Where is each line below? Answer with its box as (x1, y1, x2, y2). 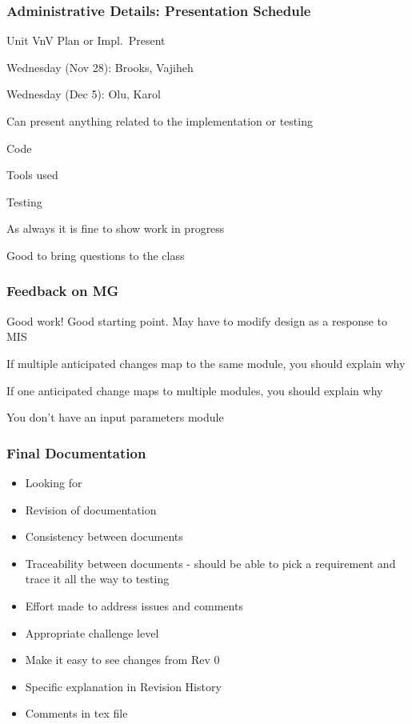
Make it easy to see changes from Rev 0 (25, 651, 220, 668)
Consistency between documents (25, 528, 183, 545)
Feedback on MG (6, 281, 119, 301)
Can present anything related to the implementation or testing (6, 113, 313, 129)
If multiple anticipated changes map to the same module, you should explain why (6, 354, 406, 371)
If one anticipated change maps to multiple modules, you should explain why (6, 382, 383, 398)
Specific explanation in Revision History (25, 678, 222, 694)
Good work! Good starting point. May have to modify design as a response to (6, 312, 387, 329)
